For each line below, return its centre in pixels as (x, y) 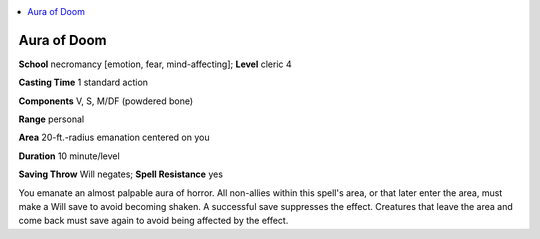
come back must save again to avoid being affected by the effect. (153, 221)
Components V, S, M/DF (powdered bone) (106, 101)
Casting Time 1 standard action (83, 82)
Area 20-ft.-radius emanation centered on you (114, 137)
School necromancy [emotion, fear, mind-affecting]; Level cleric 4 (155, 64)
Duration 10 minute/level (69, 156)
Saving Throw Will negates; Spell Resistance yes (121, 174)
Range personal (51, 119)
